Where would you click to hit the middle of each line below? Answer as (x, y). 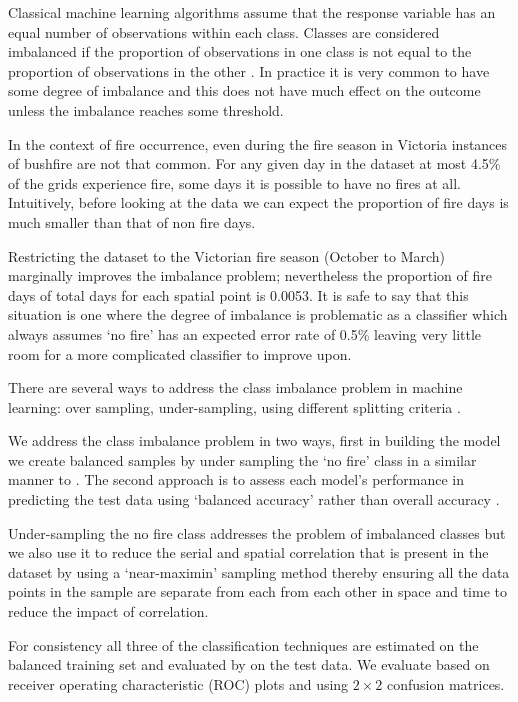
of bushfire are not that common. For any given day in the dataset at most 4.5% (254, 163)
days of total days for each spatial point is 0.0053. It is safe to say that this (238, 294)
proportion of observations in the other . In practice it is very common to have (249, 70)
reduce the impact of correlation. (108, 611)
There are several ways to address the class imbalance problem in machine (235, 387)
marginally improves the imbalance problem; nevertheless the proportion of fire (250, 275)
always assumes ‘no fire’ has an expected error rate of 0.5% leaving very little (245, 333)
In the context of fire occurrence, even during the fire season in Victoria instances (258, 143)
